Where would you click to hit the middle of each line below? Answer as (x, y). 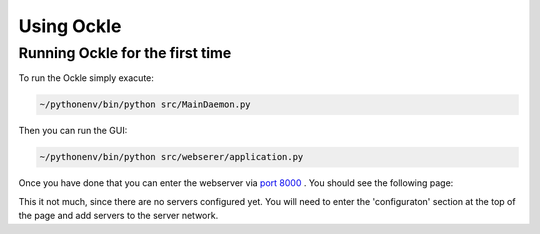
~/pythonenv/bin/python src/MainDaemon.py (145, 104)
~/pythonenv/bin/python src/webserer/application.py (171, 157)
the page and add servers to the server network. (118, 216)
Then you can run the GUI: (73, 131)
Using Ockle (70, 26)
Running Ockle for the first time (125, 53)
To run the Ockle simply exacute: (86, 78)
